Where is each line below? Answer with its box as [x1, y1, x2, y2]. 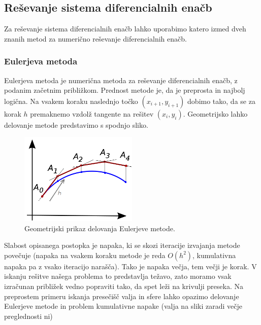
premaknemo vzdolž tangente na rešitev [30, 108, 154, 119]
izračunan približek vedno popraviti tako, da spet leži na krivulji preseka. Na [4, 281, 243, 292]
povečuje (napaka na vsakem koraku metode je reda [4, 249, 166, 260]
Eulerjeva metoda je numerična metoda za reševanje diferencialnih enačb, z [4, 75, 238, 85]
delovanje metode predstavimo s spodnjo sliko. [4, 119, 148, 130]
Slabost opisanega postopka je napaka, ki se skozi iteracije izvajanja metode [4, 240, 240, 250]
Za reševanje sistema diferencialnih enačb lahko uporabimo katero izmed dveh [4, 23, 246, 34]
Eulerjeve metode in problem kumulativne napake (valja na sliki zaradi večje [4, 301, 243, 311]
